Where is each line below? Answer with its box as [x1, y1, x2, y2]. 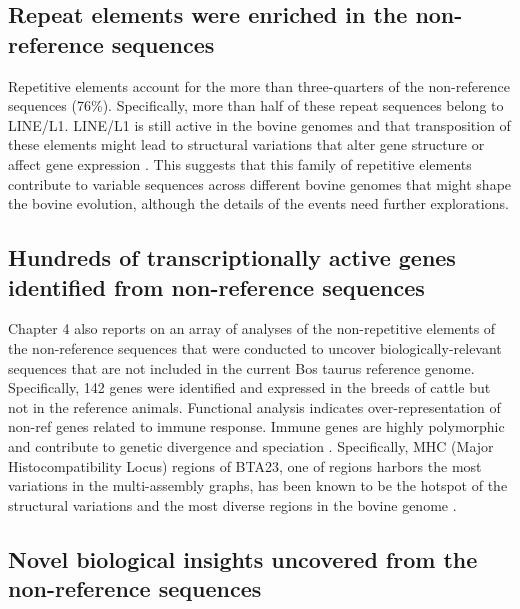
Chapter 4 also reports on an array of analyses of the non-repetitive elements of [8, 318, 496, 339]
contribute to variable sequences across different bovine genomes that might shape [8, 173, 512, 194]
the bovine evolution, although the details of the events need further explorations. [8, 193, 509, 214]
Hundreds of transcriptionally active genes [8, 242, 456, 273]
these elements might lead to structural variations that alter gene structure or [8, 134, 485, 155]
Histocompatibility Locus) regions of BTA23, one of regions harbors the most [8, 455, 482, 476]
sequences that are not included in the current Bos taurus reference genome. [8, 357, 475, 378]
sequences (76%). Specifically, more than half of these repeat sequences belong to [8, 95, 504, 116]
